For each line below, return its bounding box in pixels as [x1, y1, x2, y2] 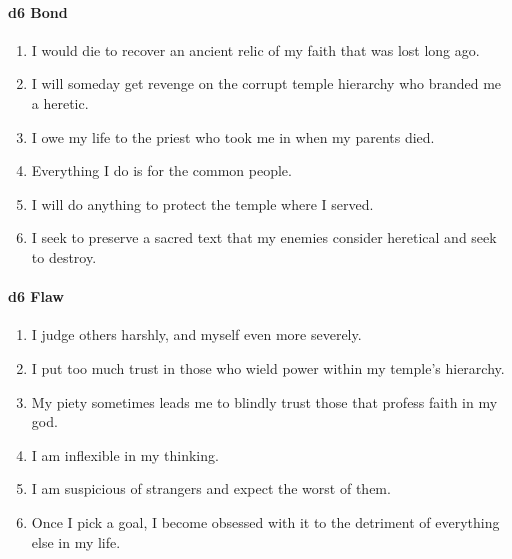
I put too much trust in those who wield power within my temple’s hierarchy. [31, 357, 505, 378]
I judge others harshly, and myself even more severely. [31, 324, 362, 345]
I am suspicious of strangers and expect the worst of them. [31, 478, 391, 499]
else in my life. [31, 531, 121, 552]
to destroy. [31, 246, 97, 267]
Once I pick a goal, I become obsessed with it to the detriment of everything [31, 511, 500, 532]
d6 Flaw [8, 286, 64, 307]
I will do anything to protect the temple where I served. [31, 193, 374, 214]
